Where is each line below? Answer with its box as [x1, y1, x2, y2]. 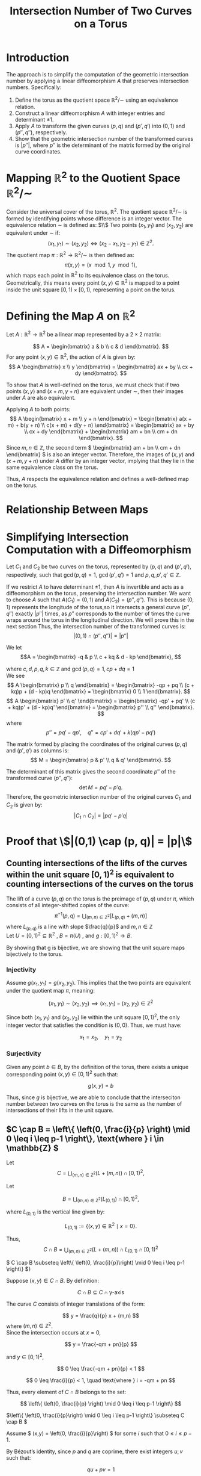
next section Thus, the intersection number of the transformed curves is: [6, 623, 186, 630]
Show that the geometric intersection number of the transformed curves [14, 135, 194, 142]
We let [6, 644, 22, 651]
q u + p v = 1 [86, 1466, 115, 1473]
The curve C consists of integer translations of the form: [6, 1300, 145, 1307]
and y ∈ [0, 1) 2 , [6, 1353, 44, 1361]
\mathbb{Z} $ [6, 1143, 59, 1153]
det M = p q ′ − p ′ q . [79, 784, 123, 791]
